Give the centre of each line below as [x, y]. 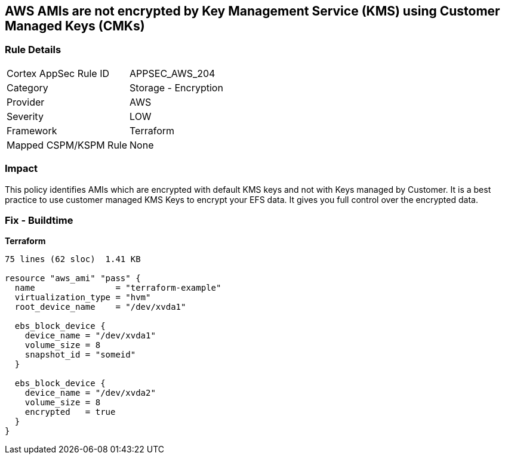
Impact [21, 169]
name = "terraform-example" [118, 288]
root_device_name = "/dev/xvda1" [100, 307]
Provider [26, 102]
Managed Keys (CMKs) [75, 26]
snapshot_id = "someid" [80, 355]
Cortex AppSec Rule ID [58, 73]
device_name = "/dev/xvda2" [90, 393]
